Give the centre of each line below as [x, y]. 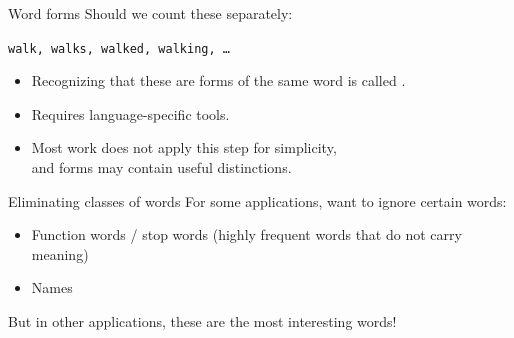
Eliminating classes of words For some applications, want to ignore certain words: [257, 200]
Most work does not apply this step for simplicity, [184, 147]
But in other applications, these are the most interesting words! [202, 321]
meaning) [60, 253]
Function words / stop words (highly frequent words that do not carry [246, 234]
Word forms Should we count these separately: [150, 13]
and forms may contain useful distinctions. [161, 167]
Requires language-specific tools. [130, 113]
